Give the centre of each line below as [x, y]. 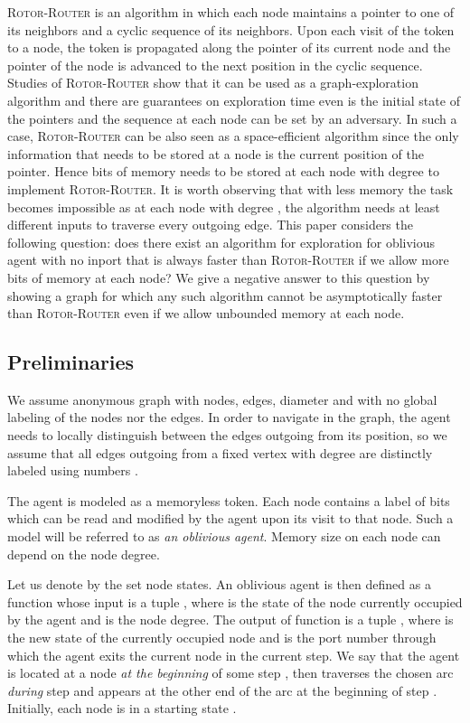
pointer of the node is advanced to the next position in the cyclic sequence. [215, 65]
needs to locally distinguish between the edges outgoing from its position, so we [227, 435]
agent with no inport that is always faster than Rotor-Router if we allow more [228, 260]
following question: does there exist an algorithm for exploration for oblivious [221, 242]
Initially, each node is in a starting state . [122, 708]
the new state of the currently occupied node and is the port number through [222, 638]
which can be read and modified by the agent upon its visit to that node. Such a [230, 518]
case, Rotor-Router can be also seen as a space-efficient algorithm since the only [233, 136]
